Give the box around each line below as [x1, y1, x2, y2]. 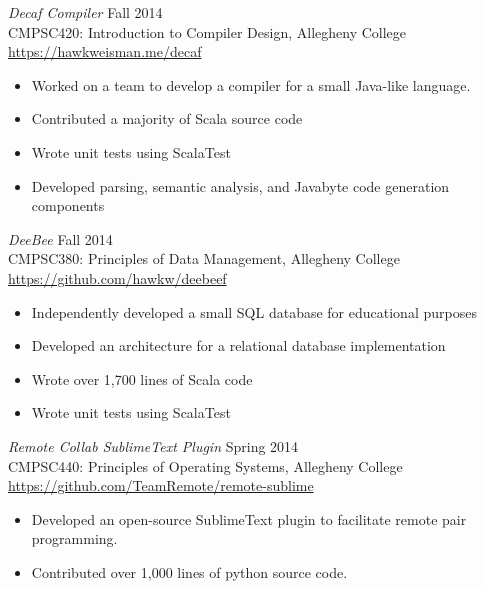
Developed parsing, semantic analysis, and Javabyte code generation [31, 175, 450, 196]
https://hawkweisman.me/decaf [8, 41, 202, 62]
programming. [31, 528, 118, 549]
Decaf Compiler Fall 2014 [8, 2, 163, 22]
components [31, 195, 105, 216]
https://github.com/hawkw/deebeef [8, 267, 227, 288]
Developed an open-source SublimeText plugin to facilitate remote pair [31, 508, 467, 529]
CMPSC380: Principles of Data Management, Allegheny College [8, 248, 400, 269]
